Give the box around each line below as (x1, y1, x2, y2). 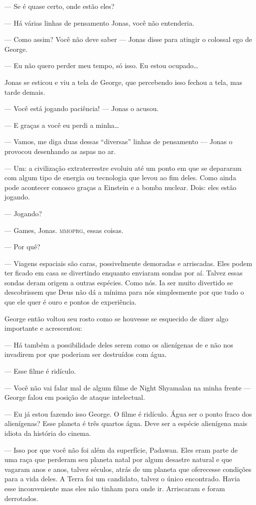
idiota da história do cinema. (4, 428, 91, 438)
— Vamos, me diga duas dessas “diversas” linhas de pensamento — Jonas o (4, 136, 232, 147)
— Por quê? (4, 241, 40, 252)
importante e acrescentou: (4, 323, 82, 333)
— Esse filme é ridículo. (4, 366, 76, 376)
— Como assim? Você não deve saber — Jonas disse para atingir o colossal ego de (4, 34, 252, 44)
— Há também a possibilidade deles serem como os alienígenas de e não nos (4, 339, 233, 350)
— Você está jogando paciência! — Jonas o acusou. (4, 103, 159, 114)
